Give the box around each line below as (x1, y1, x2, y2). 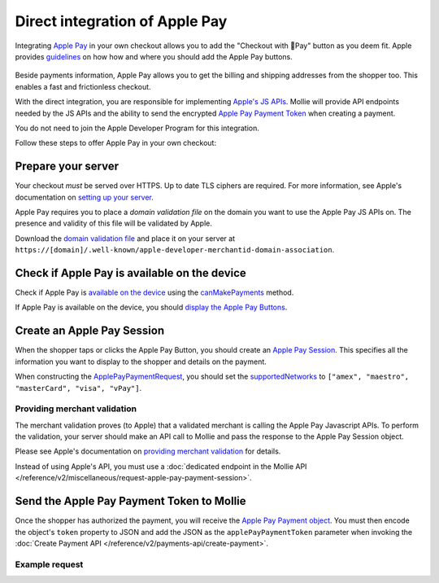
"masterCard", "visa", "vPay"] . (15, 383, 142, 392)
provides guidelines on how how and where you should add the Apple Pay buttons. (15, 51, 293, 61)
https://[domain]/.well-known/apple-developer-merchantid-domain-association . (15, 245, 335, 255)
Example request (15, 559, 84, 570)
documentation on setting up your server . (15, 192, 154, 202)
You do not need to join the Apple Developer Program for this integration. (15, 123, 260, 133)
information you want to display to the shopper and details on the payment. (15, 357, 267, 366)
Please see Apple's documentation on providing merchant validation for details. (15, 446, 281, 456)
